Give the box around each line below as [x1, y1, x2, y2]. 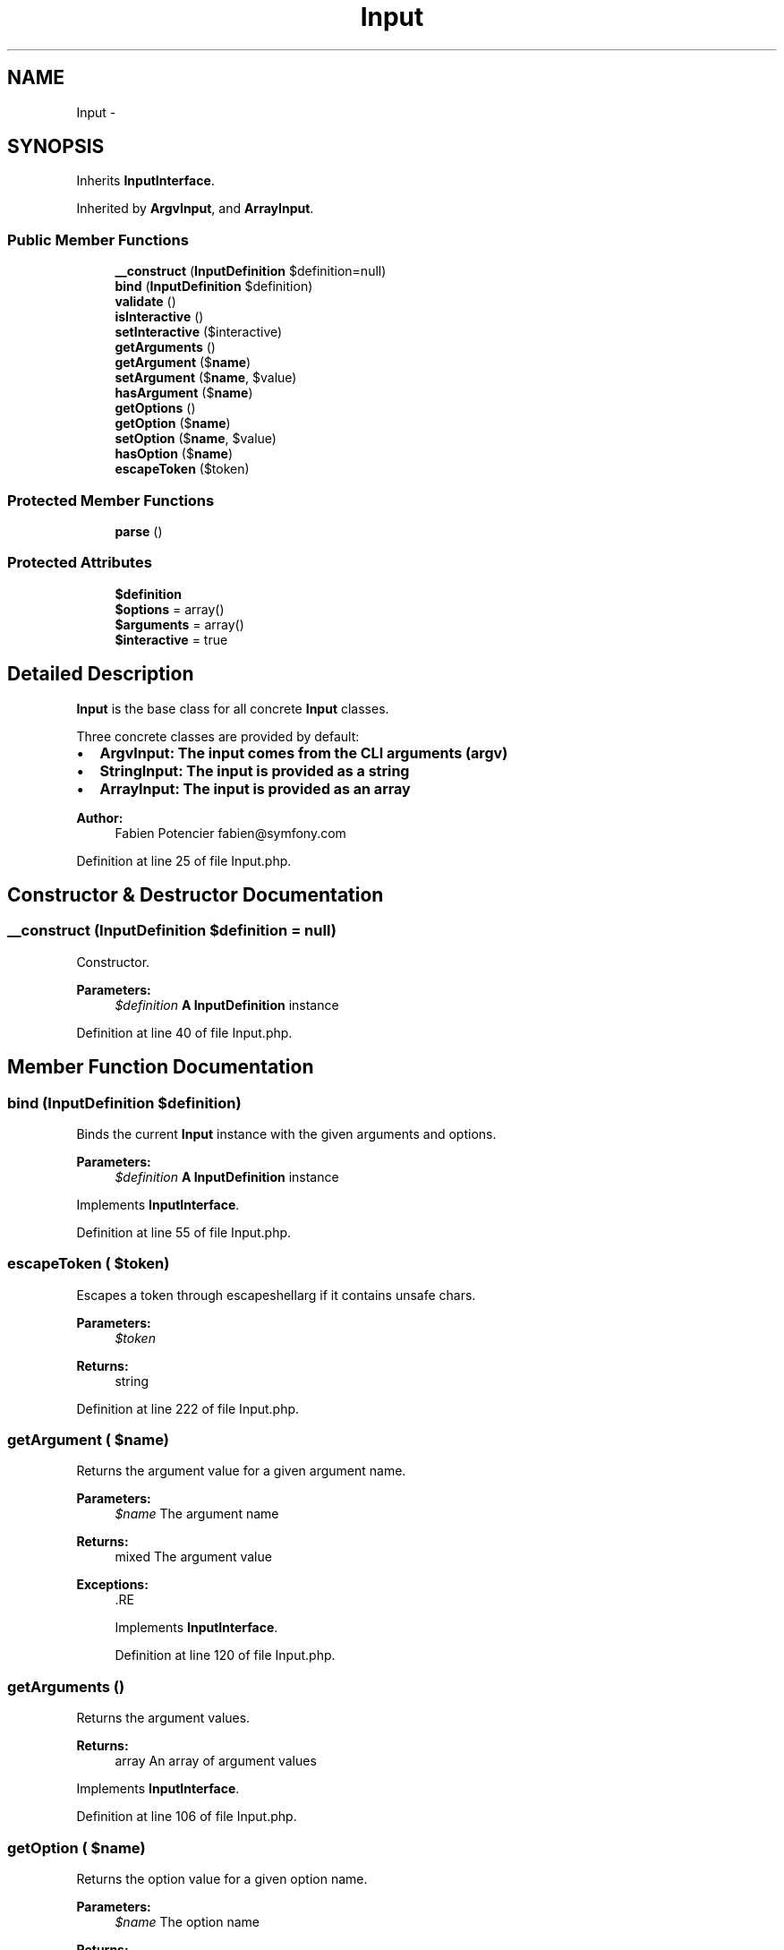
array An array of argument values [115, 1753, 317, 1769]
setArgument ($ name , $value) [115, 370, 297, 386]
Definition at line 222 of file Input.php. [76, 1400, 300, 1416]
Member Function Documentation [7, 1056, 314, 1079]
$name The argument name [115, 1506, 279, 1522]
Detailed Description [7, 663, 194, 686]
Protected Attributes [7, 553, 152, 572]
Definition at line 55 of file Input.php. [76, 1224, 292, 1240]
